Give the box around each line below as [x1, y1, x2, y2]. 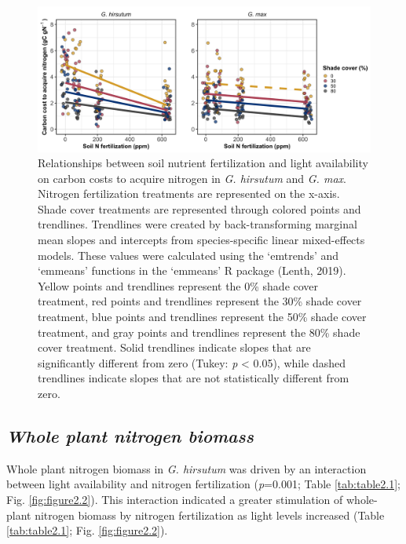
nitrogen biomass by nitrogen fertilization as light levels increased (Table [35, 506, 385, 523]
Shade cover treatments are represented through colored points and [38, 200, 361, 217]
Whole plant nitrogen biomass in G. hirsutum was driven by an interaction [6, 460, 367, 476]
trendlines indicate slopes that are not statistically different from [38, 370, 349, 386]
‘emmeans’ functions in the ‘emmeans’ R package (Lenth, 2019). [38, 262, 346, 279]
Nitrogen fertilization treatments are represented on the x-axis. [38, 185, 340, 202]
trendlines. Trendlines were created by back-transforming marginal [38, 216, 357, 232]
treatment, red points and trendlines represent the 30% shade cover [38, 293, 362, 309]
